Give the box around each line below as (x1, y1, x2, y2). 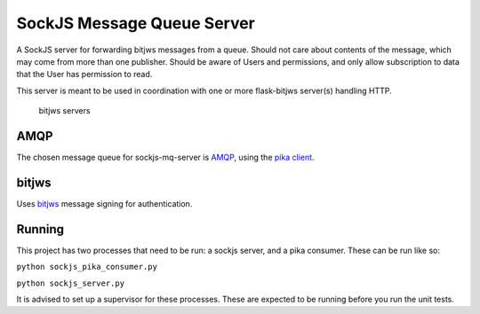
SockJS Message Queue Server (16, 13, 255, 33)
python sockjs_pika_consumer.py (16, 262, 157, 272)
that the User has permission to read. (16, 69, 153, 80)
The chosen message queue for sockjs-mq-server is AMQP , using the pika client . (16, 152, 315, 163)
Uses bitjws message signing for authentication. (16, 198, 193, 208)
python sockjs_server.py (16, 278, 124, 288)
